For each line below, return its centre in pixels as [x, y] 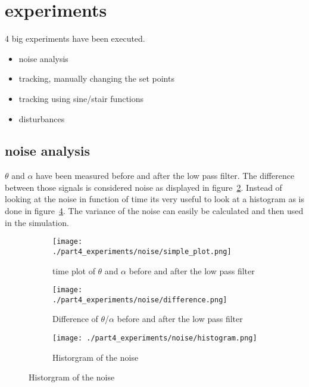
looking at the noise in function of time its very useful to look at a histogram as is [154, 199]
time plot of [74, 270]
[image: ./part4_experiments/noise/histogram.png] [155, 338]
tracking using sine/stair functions [81, 98]
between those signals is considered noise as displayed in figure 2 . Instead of [143, 187]
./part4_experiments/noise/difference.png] [140, 300]
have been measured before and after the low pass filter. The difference [165, 176]
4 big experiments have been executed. [75, 38]
